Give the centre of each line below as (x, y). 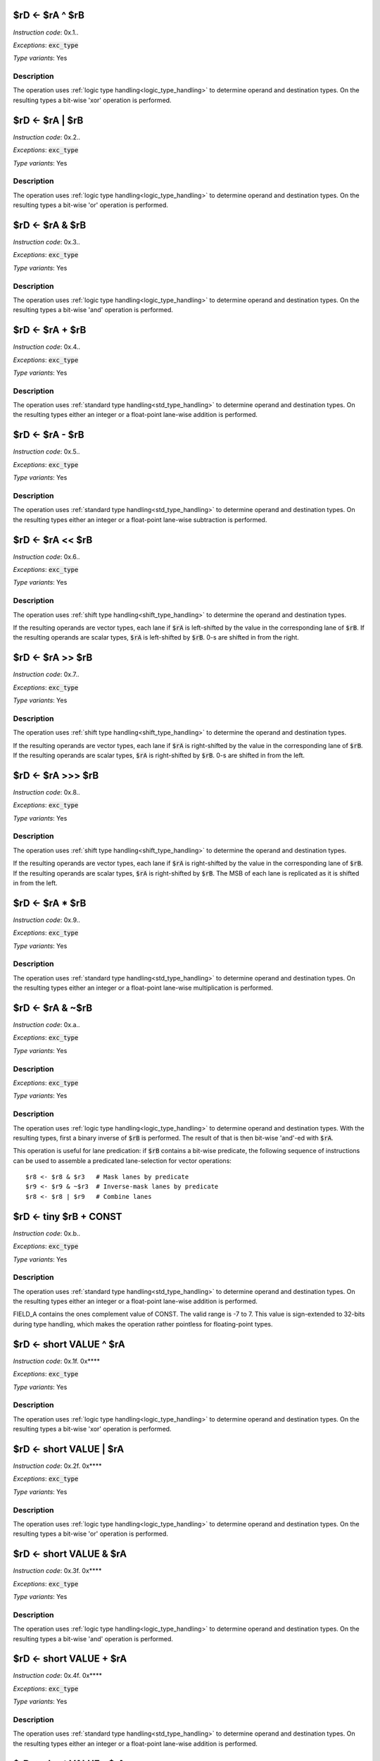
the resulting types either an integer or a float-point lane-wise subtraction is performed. (140, 519)
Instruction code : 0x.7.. (46, 674)
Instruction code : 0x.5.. (46, 452)
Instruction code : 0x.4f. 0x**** (57, 1676)
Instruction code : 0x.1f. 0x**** (57, 1361)
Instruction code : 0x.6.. (46, 556)
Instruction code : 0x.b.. (47, 1233)
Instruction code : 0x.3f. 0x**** (57, 1571)
